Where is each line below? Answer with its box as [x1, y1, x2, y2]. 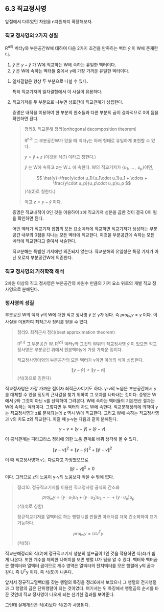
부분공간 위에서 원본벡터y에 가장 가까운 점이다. [34, 347, 123, 353]
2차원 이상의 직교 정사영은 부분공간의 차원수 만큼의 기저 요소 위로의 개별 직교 [5, 280, 151, 286]
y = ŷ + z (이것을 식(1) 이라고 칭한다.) [24, 154, 96, 160]
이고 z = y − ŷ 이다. [24, 199, 62, 205]
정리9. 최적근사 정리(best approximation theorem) [17, 329, 115, 335]
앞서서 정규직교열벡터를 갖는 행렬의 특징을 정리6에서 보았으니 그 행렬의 [5, 579, 140, 585]
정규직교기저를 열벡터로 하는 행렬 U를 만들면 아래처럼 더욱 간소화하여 [17, 514, 149, 520]
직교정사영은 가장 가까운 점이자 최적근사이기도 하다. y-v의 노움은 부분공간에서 [5, 386, 153, 392]
